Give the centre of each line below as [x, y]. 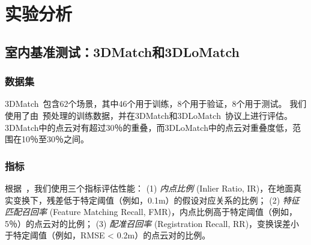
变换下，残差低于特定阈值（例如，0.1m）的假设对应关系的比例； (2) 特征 [156, 200]
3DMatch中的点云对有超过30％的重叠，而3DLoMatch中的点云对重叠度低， [149, 127]
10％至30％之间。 [55, 139]
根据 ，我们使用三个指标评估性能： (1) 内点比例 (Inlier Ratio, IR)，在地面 [149, 188]
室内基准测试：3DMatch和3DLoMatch [122, 51]
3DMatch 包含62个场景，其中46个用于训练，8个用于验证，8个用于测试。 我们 [156, 104]
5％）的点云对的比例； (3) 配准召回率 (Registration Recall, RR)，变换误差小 [152, 223]
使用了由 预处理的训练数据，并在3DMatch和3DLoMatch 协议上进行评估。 [149, 115]
